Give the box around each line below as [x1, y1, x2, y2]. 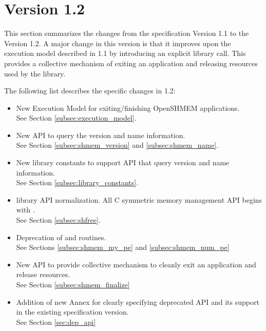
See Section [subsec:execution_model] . [16, 112, 137, 123]
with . [16, 204, 35, 215]
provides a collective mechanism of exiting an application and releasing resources [4, 57, 258, 68]
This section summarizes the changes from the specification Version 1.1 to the [4, 28, 249, 38]
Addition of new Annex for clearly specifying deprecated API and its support [16, 296, 259, 307]
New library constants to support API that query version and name [16, 157, 230, 168]
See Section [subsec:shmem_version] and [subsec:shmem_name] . [16, 140, 219, 150]
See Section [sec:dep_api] [16, 316, 96, 327]
